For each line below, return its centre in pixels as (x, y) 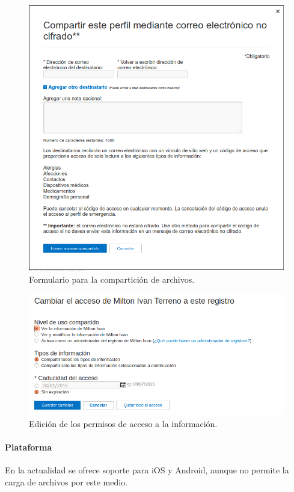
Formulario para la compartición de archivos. (112, 279)
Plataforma (29, 447)
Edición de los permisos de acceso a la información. (123, 423)
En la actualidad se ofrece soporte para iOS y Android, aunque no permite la (147, 470)
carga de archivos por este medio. (66, 481)
